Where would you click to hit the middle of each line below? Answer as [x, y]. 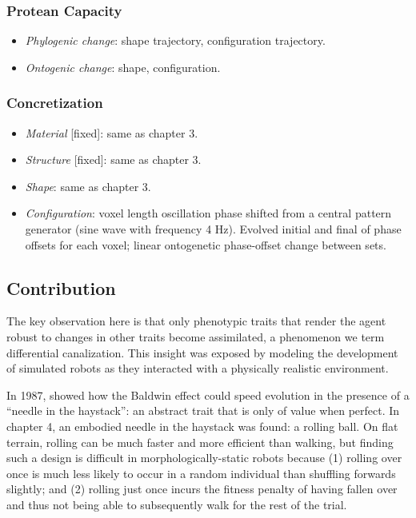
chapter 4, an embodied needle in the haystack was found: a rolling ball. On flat [202, 426]
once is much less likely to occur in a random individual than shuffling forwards [201, 473]
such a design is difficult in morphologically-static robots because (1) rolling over [204, 458]
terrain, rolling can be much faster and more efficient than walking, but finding [200, 442]
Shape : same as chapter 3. [88, 186]
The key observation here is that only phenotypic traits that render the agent [196, 321]
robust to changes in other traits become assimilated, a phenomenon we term [196, 336]
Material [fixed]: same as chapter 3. [112, 132]
